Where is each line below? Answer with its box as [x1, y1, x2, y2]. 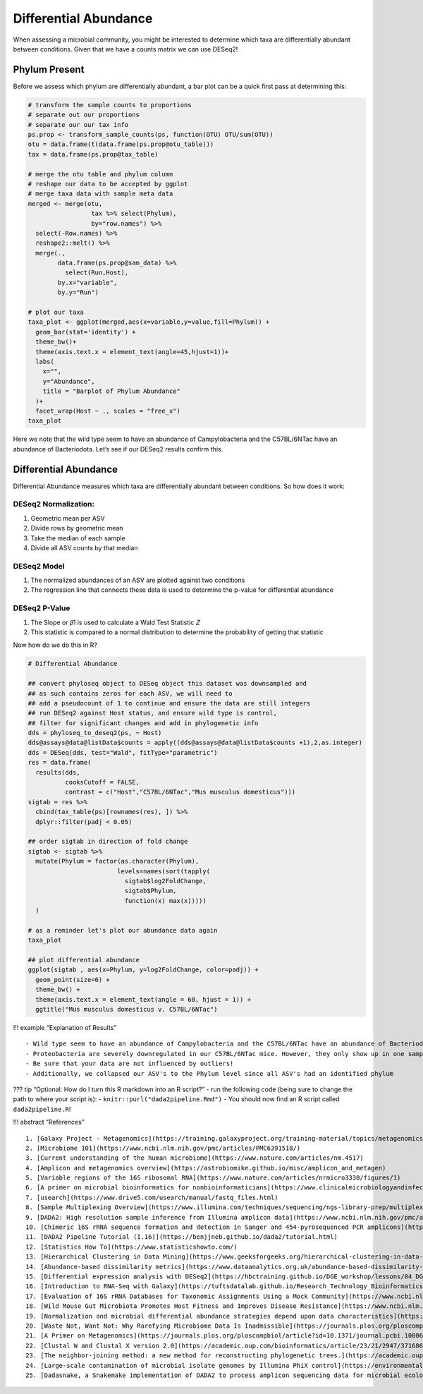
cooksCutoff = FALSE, [64, 778, 140, 787]
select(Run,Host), [64, 269, 129, 277]
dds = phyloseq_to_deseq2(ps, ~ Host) [27, 729, 162, 737]
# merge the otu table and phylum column [27, 170, 173, 178]
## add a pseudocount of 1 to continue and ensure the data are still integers [27, 699, 311, 707]
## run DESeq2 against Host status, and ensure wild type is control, [27, 709, 278, 717]
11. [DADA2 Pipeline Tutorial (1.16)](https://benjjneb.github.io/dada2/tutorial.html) [25, 1233, 338, 1241]
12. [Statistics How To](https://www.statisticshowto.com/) [25, 1242, 238, 1251]
